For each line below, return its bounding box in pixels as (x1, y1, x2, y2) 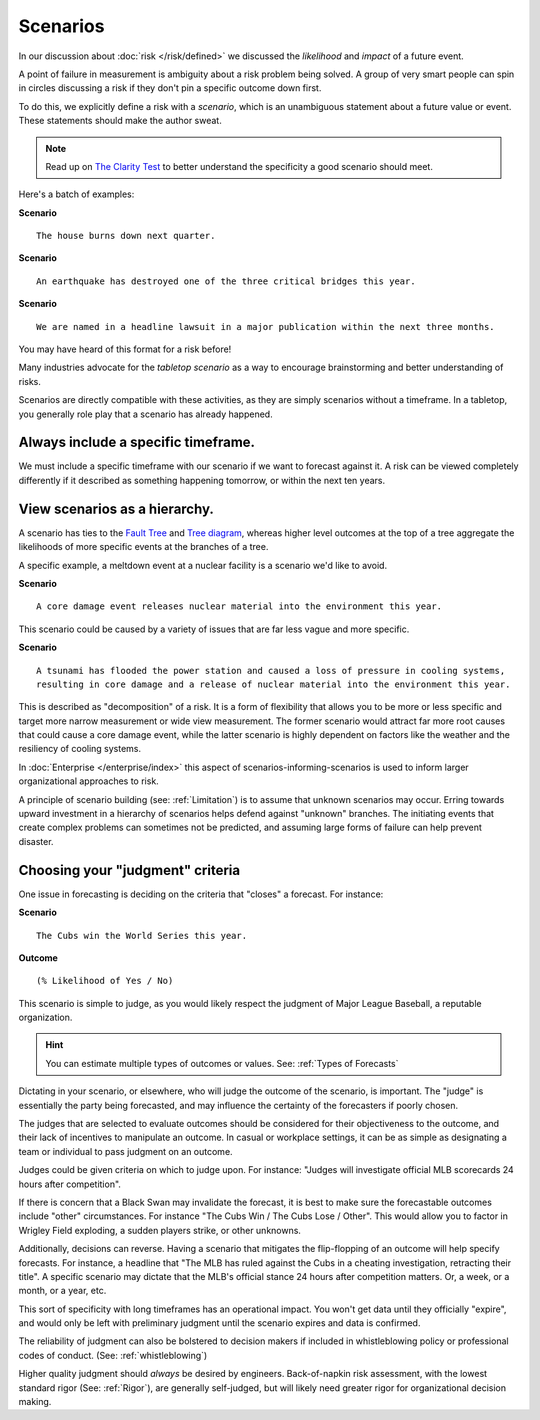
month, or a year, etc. (18, 1285, 107, 1297)
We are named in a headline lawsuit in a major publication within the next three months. (36, 321, 495, 332)
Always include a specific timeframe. (18, 434, 255, 451)
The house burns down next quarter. (36, 230, 216, 242)
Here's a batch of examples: (18, 188, 135, 200)
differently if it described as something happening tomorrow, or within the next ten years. (18, 474, 386, 486)
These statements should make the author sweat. (18, 115, 222, 127)
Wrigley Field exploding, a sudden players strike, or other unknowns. (18, 1224, 302, 1236)
